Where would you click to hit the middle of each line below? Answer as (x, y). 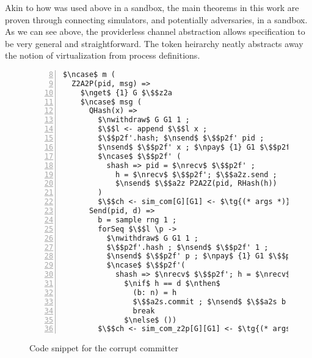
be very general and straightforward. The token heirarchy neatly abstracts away (154, 43)
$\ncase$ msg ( (111, 102)
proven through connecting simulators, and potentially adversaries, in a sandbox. (156, 19)
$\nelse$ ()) (151, 320)
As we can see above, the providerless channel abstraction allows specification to (155, 31)
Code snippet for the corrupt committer (104, 348)
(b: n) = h (155, 292)
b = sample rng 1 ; (137, 220)
